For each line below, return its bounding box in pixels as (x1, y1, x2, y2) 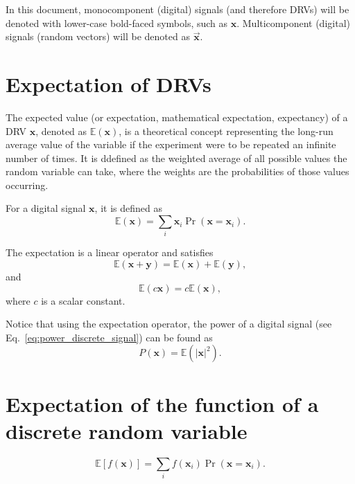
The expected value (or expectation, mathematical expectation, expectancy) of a (6, 109, 348, 124)
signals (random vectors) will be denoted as (6, 29, 190, 44)
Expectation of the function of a (6, 389, 319, 418)
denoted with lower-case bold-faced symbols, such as (6, 15, 228, 30)
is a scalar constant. (41, 293, 125, 307)
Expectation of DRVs (6, 69, 211, 98)
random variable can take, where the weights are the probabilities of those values (6, 164, 349, 179)
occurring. (6, 177, 49, 192)
